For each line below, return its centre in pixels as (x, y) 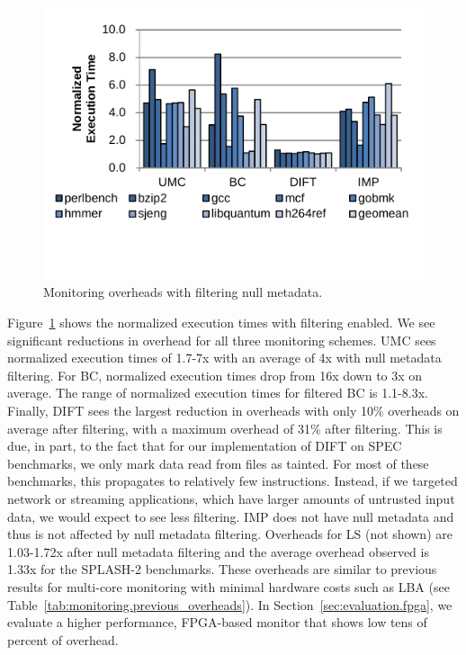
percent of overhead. (63, 639)
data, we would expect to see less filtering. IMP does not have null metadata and (231, 516)
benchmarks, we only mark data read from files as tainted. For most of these (218, 463)
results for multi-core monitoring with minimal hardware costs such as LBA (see (229, 586)
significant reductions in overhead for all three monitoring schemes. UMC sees (222, 340)
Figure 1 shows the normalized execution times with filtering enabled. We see (221, 323)
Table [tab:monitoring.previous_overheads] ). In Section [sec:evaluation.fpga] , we (230, 604)
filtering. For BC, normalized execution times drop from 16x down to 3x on (215, 375)
